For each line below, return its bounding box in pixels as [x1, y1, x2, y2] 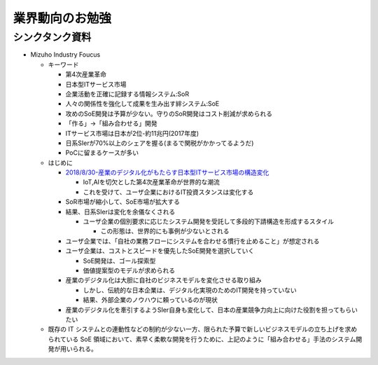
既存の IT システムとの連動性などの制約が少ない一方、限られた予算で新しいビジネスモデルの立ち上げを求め [48, 325, 358, 333]
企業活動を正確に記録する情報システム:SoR [65, 90, 189, 98]
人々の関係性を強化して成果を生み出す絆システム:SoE [65, 99, 220, 108]
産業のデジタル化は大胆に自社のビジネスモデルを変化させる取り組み [65, 276, 262, 284]
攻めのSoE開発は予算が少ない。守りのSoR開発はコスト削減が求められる [65, 109, 273, 118]
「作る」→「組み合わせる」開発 [65, 119, 157, 128]
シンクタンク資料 [13, 31, 92, 43]
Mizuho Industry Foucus [30, 50, 101, 59]
